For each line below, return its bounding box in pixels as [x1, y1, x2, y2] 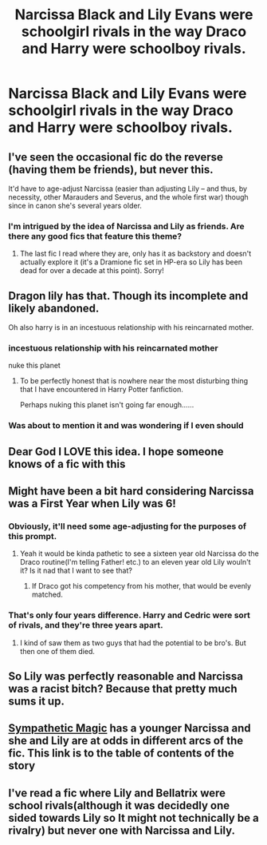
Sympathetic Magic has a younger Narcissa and [8, 721, 251, 736]
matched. [31, 589, 64, 600]
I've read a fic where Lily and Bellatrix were [8, 786, 226, 799]
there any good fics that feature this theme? [8, 230, 182, 241]
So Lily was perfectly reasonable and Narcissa [8, 669, 243, 684]
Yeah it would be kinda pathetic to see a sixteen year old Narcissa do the [19, 549, 259, 558]
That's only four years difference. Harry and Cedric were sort [8, 609, 251, 621]
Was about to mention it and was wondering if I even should [8, 420, 245, 431]
